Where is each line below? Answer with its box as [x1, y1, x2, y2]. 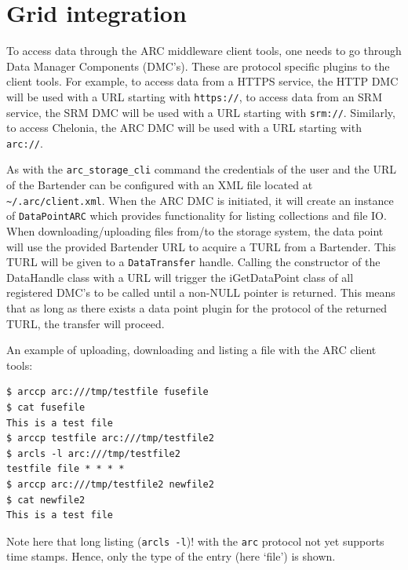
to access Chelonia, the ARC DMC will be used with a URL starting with [6, 119, 362, 136]
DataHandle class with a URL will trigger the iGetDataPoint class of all [6, 269, 354, 285]
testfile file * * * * [6, 463, 125, 475]
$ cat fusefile [6, 402, 86, 414]
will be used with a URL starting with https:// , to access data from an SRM [6, 88, 383, 104]
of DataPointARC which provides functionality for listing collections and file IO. [6, 207, 387, 224]
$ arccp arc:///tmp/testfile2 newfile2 [6, 479, 214, 490]
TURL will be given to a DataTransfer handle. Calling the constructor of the [6, 254, 381, 270]
